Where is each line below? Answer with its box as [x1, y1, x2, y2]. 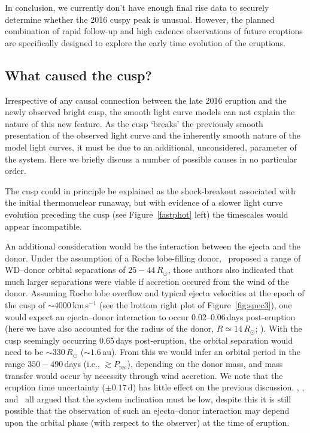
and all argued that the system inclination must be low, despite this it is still [5, 392, 291, 405]
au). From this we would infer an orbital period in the [102, 345, 300, 358]
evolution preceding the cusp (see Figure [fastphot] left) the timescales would [5, 208, 288, 220]
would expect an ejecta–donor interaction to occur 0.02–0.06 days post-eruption [5, 310, 296, 323]
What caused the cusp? [5, 65, 152, 84]
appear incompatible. [5, 219, 82, 232]
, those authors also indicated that [168, 263, 294, 276]
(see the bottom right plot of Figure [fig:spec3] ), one [99, 299, 292, 311]
